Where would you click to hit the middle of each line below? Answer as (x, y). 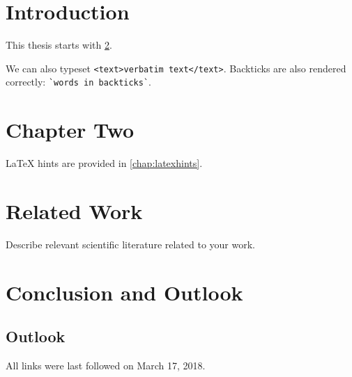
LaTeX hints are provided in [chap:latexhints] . (104, 163)
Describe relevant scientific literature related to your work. (130, 244)
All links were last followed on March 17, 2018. (106, 366)
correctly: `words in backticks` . (79, 82)
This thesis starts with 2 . (59, 45)
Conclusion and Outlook (124, 292)
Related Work (74, 210)
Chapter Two (70, 130)
